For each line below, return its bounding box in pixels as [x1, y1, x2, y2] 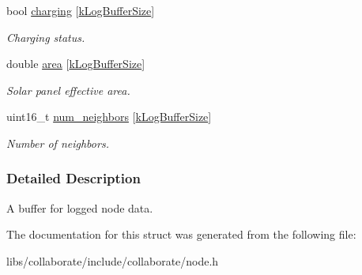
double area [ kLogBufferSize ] [6, 55, 145, 72]
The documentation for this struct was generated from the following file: [6, 226, 356, 243]
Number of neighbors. [6, 134, 109, 151]
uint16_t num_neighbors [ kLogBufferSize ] [6, 108, 212, 125]
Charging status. [6, 28, 85, 45]
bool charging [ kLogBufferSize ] [6, 2, 155, 18]
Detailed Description [6, 168, 141, 188]
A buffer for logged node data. [6, 199, 153, 216]
